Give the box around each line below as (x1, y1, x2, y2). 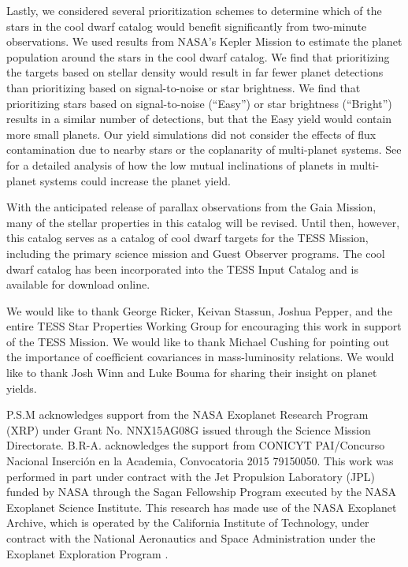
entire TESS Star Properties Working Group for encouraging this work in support (6, 318, 402, 334)
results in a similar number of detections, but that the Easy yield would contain (6, 110, 392, 127)
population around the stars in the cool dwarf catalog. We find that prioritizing (6, 48, 390, 65)
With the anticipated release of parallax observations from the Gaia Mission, (6, 199, 376, 215)
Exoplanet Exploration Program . (6, 545, 169, 561)
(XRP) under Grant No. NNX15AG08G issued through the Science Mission (6, 421, 371, 438)
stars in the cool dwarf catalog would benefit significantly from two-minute (6, 17, 367, 34)
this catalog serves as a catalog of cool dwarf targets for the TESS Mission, (6, 229, 369, 246)
